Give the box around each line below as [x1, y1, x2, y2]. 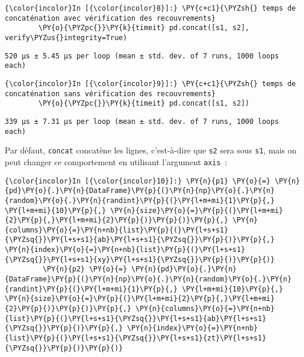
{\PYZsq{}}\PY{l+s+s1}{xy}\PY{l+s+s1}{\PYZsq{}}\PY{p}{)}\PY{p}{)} [5, 255, 275, 264]
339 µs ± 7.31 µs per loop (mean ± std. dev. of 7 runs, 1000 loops [5, 117, 279, 126]
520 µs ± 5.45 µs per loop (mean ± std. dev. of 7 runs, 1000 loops [5, 51, 279, 60]
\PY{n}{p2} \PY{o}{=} [42, 265, 127, 274]
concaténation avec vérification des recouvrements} [5, 14, 216, 22]
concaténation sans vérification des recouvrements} [5, 89, 216, 98]
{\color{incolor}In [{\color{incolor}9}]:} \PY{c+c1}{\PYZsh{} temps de [5, 79, 296, 88]
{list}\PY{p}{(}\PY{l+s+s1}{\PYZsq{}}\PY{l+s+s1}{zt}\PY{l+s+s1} [5, 334, 266, 343]
